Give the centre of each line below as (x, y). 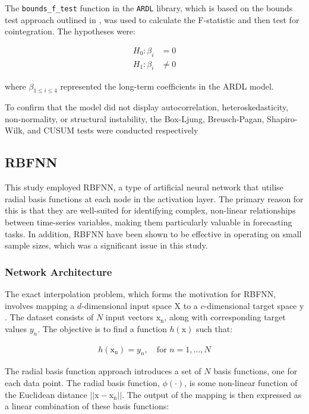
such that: (214, 328)
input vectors (130, 317)
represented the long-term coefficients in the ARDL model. (167, 86)
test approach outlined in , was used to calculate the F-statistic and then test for (152, 19)
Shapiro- (282, 118)
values (16, 328)
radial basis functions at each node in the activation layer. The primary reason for (154, 198)
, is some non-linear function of (241, 383)
